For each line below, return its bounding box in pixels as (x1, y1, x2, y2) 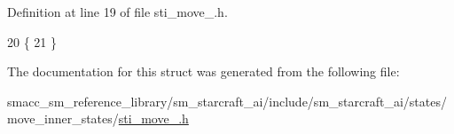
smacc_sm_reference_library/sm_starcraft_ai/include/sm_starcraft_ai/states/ (7, 91, 447, 110)
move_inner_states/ (7, 109, 119, 128)
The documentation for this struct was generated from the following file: (7, 62, 400, 81)
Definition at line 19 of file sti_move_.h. (7, 3, 228, 20)
